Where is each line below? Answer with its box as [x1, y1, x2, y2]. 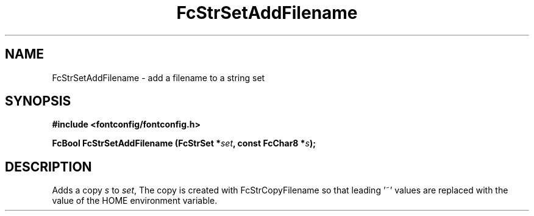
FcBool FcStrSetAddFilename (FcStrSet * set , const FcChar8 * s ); [52, 138, 316, 149]
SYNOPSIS [5, 93, 71, 109]
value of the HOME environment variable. [52, 195, 218, 206]
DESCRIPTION [5, 159, 92, 175]
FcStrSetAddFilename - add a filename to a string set [52, 72, 265, 83]
